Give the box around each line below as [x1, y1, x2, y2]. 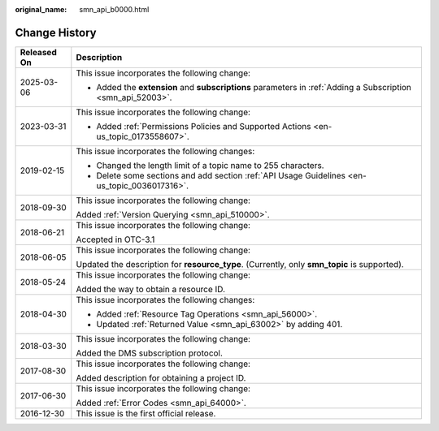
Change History [15, 25, 97, 40]
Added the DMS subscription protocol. [76, 347, 224, 359]
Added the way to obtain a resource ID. [76, 283, 226, 295]
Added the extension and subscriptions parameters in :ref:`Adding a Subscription [96, 81, 412, 93]
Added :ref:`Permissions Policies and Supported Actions [96, 120, 311, 131]
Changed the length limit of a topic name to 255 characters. [96, 159, 324, 170]
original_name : [15, 5, 67, 14]
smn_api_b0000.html [79, 5, 150, 14]
